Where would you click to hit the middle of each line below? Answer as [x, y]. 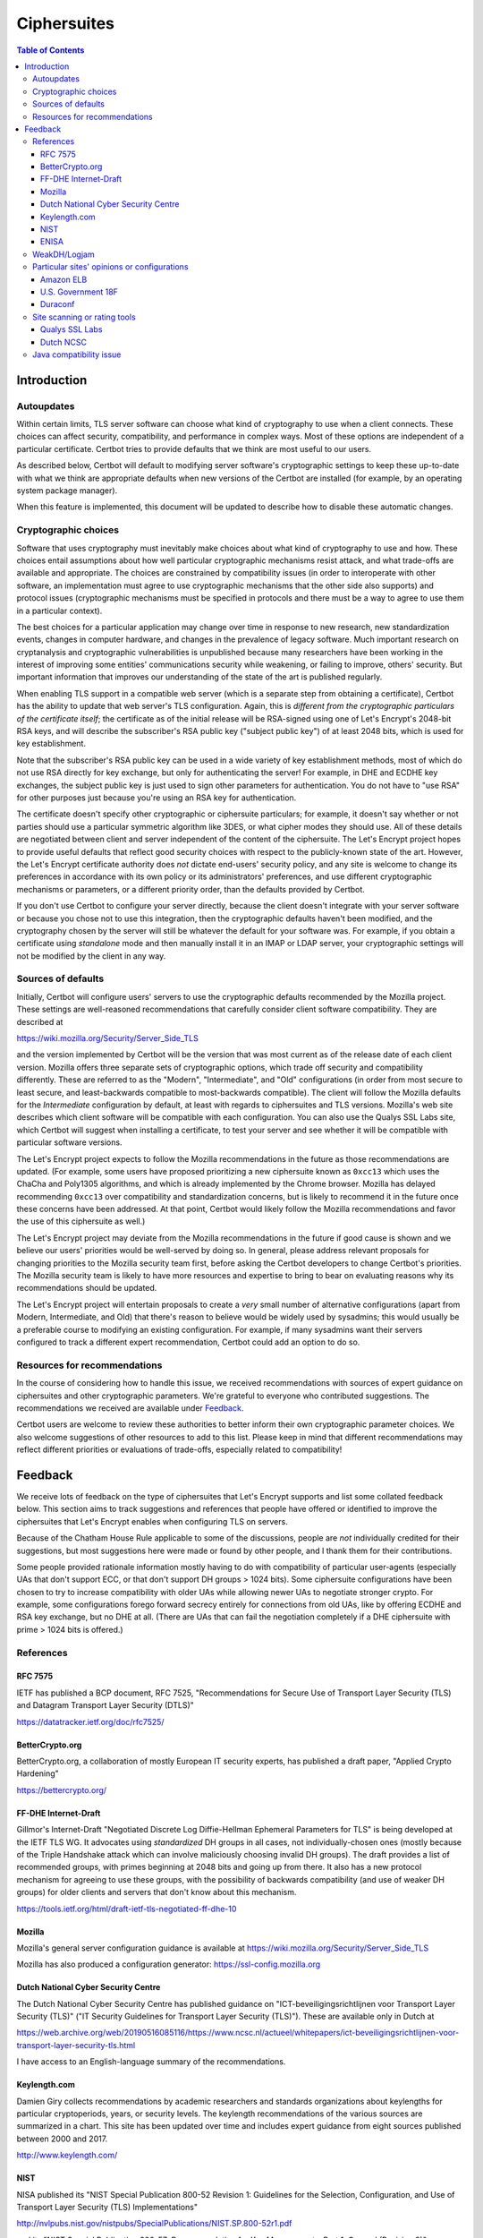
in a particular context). [59, 611]
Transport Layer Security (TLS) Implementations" [107, 2207]
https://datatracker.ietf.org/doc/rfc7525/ [90, 1721]
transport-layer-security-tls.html [76, 2045]
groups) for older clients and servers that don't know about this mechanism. [157, 1892]
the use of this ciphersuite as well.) [81, 1221]
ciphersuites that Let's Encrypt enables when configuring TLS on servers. [152, 1521]
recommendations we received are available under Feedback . [130, 1408]
